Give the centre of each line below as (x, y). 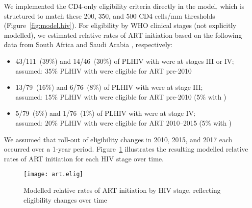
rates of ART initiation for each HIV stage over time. (84, 158)
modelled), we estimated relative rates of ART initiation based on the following (123, 35)
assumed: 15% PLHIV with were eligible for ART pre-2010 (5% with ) (121, 96)
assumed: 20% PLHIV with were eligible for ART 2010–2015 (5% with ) (124, 122)
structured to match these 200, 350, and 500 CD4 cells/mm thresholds (110, 15)
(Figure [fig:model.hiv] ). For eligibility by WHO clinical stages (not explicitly (120, 25)
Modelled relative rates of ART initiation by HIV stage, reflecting (122, 190)
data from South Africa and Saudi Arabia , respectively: (88, 44)
